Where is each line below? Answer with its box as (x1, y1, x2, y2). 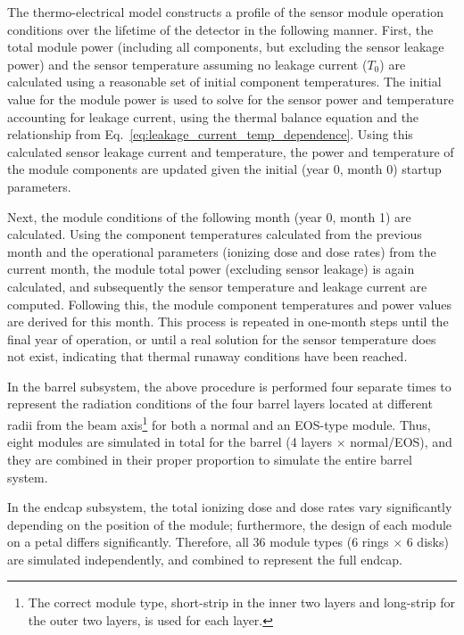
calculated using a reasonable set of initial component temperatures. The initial (7, 72, 442, 91)
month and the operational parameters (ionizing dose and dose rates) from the (7, 242, 436, 260)
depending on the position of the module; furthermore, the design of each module (7, 515, 452, 533)
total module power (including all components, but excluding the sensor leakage (7, 37, 444, 56)
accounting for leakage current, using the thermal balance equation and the (7, 107, 419, 126)
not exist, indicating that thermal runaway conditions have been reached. (7, 347, 408, 366)
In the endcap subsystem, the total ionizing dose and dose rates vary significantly (7, 498, 452, 516)
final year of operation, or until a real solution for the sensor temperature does (7, 329, 436, 348)
